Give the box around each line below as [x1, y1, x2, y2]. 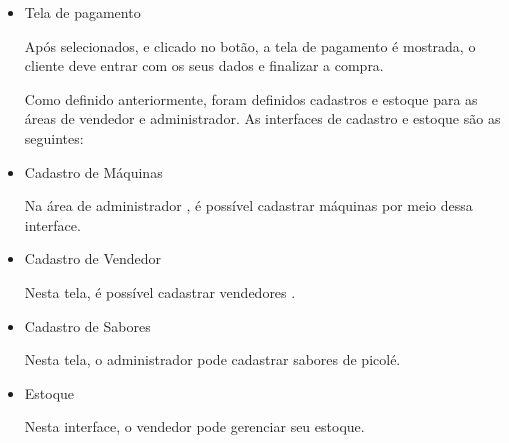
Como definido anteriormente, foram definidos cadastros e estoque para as [24, 88, 478, 109]
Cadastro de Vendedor [24, 248, 162, 269]
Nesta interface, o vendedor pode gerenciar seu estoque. [24, 416, 365, 437]
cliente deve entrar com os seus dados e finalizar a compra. [24, 55, 384, 76]
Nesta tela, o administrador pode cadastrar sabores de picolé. [24, 349, 401, 370]
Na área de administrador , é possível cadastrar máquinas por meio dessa [24, 195, 473, 216]
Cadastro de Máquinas [24, 161, 163, 182]
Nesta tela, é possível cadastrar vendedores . [24, 281, 296, 302]
